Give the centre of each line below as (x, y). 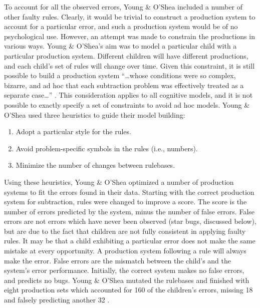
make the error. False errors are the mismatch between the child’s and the (117, 260)
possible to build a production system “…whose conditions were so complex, (120, 75)
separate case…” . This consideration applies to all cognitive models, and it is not (128, 95)
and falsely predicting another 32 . (57, 300)
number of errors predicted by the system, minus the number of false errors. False (129, 211)
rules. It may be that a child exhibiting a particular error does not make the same (130, 241)
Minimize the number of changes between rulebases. (95, 165)
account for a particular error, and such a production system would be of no (121, 26)
